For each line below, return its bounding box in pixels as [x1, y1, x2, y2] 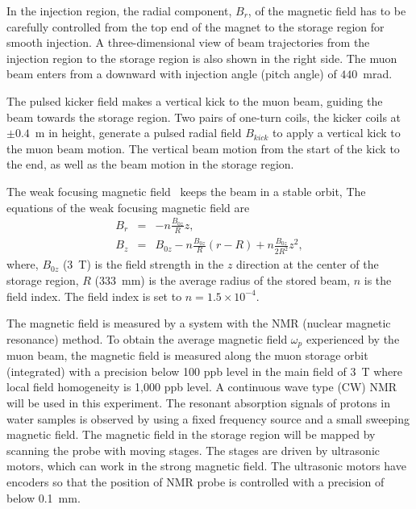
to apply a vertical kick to [272, 124, 401, 141]
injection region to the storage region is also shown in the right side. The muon [6, 49, 397, 66]
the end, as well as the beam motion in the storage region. [6, 156, 294, 173]
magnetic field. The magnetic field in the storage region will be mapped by [6, 426, 376, 443]
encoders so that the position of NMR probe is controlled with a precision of [6, 473, 385, 490]
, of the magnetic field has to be [248, 2, 406, 19]
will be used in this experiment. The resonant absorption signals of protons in [6, 394, 390, 411]
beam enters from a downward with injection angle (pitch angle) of [6, 65, 337, 82]
